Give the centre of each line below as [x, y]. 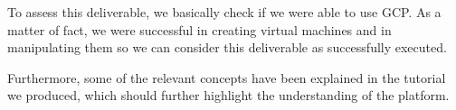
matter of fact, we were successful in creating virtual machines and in [199, 29]
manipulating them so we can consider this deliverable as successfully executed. [227, 47]
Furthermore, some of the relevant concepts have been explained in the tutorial [227, 77]
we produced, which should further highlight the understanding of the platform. [228, 95]
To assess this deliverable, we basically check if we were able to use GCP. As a [224, 12]
